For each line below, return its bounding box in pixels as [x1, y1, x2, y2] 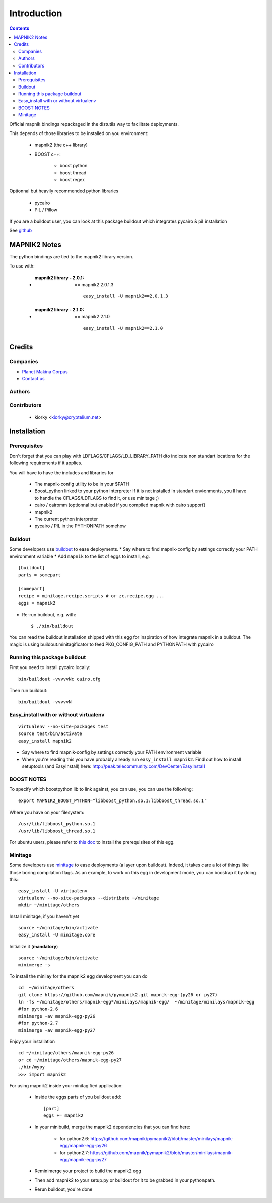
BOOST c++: [34, 151, 61, 157]
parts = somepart [18, 572, 61, 578]
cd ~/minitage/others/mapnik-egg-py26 [18, 1050, 114, 1056]
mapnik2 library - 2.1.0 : [34, 306, 84, 312]
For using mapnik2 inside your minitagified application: [9, 1082, 123, 1088]
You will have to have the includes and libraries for [9, 469, 114, 476]
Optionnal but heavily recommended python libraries [9, 188, 118, 194]
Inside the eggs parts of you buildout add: [34, 1094, 122, 1100]
